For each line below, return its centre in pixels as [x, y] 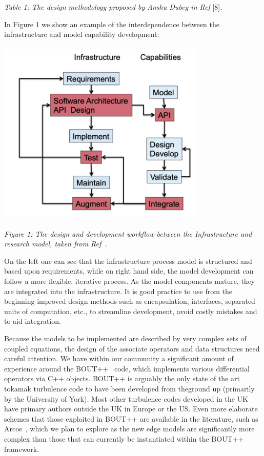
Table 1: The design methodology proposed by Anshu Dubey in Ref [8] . [113, 7]
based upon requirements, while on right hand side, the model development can [129, 271]
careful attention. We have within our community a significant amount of [119, 358]
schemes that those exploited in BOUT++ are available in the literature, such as [131, 418]
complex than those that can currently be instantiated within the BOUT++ [124, 438]
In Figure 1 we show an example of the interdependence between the [112, 24]
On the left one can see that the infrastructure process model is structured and [128, 261]
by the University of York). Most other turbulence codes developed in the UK [126, 398]
